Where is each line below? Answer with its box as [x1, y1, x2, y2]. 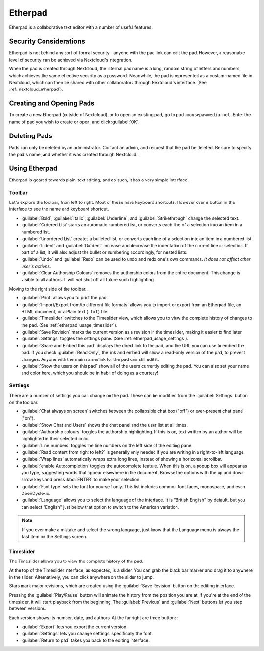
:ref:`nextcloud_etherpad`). [9, 86, 63, 92]
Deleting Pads [9, 132, 53, 140]
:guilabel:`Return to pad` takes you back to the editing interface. [21, 637, 150, 643]
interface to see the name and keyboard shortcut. [9, 206, 109, 212]
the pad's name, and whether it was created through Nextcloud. [9, 152, 138, 157]
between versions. [9, 606, 46, 611]
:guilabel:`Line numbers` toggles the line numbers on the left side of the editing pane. [21, 443, 193, 449]
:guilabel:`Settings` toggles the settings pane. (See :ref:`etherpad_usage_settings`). [21, 336, 188, 342]
